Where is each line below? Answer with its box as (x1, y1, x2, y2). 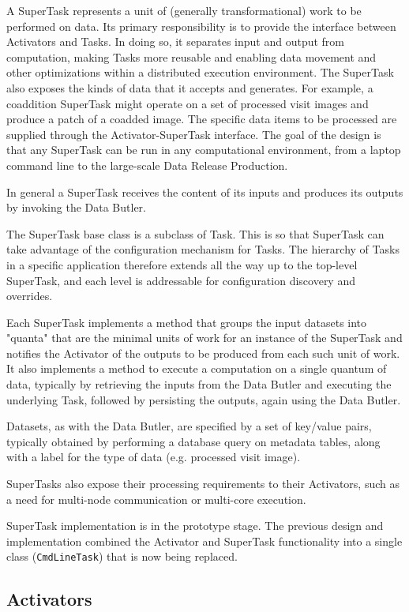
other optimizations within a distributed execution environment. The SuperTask (6, 64, 394, 81)
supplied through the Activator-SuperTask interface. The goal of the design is (6, 126, 381, 142)
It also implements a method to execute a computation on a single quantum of (6, 360, 387, 377)
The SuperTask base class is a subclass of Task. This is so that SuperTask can (6, 225, 385, 242)
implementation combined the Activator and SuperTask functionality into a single (6, 532, 403, 549)
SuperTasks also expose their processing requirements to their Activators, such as (6, 475, 400, 492)
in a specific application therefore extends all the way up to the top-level (6, 256, 358, 272)
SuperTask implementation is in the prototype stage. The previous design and (6, 517, 384, 534)
